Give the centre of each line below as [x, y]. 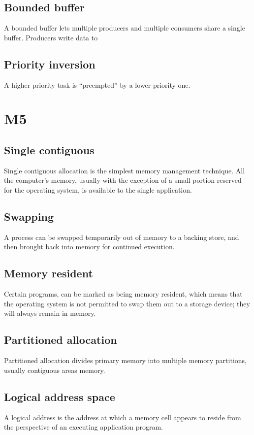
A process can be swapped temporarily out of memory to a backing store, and [122, 237]
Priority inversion [50, 64]
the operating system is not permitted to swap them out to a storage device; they [127, 303]
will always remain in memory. [50, 313]
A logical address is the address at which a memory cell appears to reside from [123, 417]
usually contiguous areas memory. [55, 370]
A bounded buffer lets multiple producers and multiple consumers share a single [125, 28]
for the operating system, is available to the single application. [98, 189]
